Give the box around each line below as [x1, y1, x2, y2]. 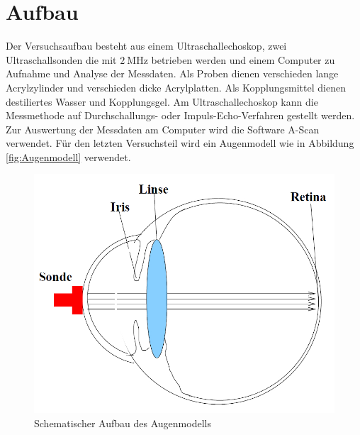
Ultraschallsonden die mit [6, 52, 117, 67]
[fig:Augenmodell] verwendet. [6, 149, 131, 164]
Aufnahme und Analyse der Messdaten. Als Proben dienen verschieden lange [6, 66, 339, 81]
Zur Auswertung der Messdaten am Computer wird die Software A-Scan [6, 121, 320, 136]
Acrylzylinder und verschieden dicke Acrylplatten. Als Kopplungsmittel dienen [6, 79, 346, 94]
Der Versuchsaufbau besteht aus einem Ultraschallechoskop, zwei [6, 38, 287, 53]
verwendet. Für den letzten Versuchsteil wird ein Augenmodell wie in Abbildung [6, 136, 354, 150]
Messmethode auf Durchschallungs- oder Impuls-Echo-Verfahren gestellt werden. [6, 108, 355, 123]
